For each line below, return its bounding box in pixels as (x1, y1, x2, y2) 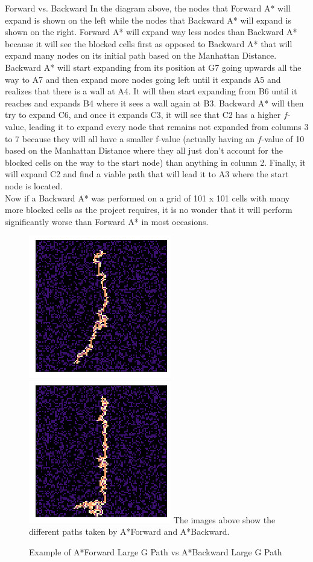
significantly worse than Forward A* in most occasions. (5, 215, 209, 227)
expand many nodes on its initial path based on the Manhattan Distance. (5, 49, 277, 62)
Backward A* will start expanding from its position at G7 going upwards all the (5, 60, 302, 73)
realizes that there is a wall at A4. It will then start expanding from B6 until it (5, 85, 297, 97)
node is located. (5, 179, 63, 192)
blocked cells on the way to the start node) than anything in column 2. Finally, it (5, 155, 306, 168)
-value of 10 (261, 132, 305, 145)
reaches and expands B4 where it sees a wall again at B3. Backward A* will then (5, 96, 304, 109)
